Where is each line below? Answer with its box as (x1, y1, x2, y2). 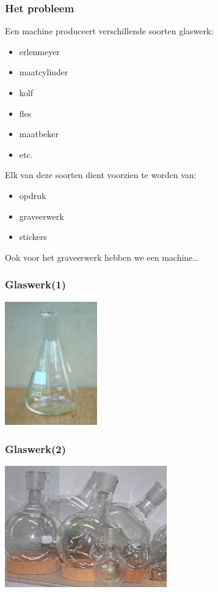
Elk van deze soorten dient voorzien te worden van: (5, 168, 197, 181)
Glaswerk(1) (5, 277, 66, 292)
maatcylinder (19, 66, 68, 78)
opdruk (19, 189, 46, 201)
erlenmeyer (19, 45, 60, 58)
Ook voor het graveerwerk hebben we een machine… (5, 250, 198, 263)
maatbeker (19, 127, 59, 140)
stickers (19, 230, 47, 243)
